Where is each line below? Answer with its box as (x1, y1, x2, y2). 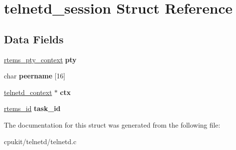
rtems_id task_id (4, 103, 61, 113)
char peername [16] (4, 71, 65, 81)
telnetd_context (4, 87, 52, 97)
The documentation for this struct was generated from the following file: (4, 119, 220, 130)
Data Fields (4, 31, 64, 46)
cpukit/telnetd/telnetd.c (4, 136, 77, 146)
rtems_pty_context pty (4, 54, 77, 64)
